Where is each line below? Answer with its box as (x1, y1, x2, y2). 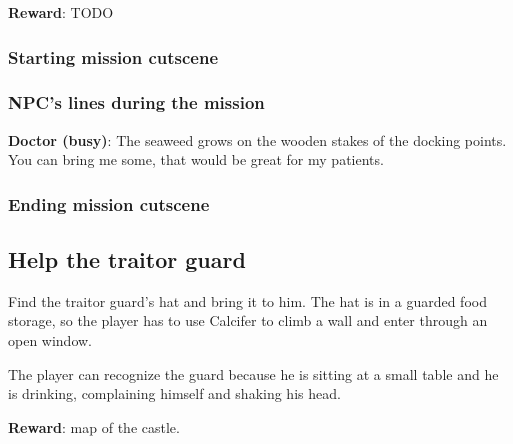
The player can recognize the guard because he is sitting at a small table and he (8, 363, 499, 384)
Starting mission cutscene (8, 44, 219, 69)
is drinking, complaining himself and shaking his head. (8, 383, 341, 404)
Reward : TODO (8, 2, 114, 22)
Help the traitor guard (8, 244, 246, 275)
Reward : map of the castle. (8, 416, 180, 437)
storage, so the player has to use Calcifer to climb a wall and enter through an (8, 310, 488, 331)
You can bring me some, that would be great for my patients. (8, 149, 384, 170)
